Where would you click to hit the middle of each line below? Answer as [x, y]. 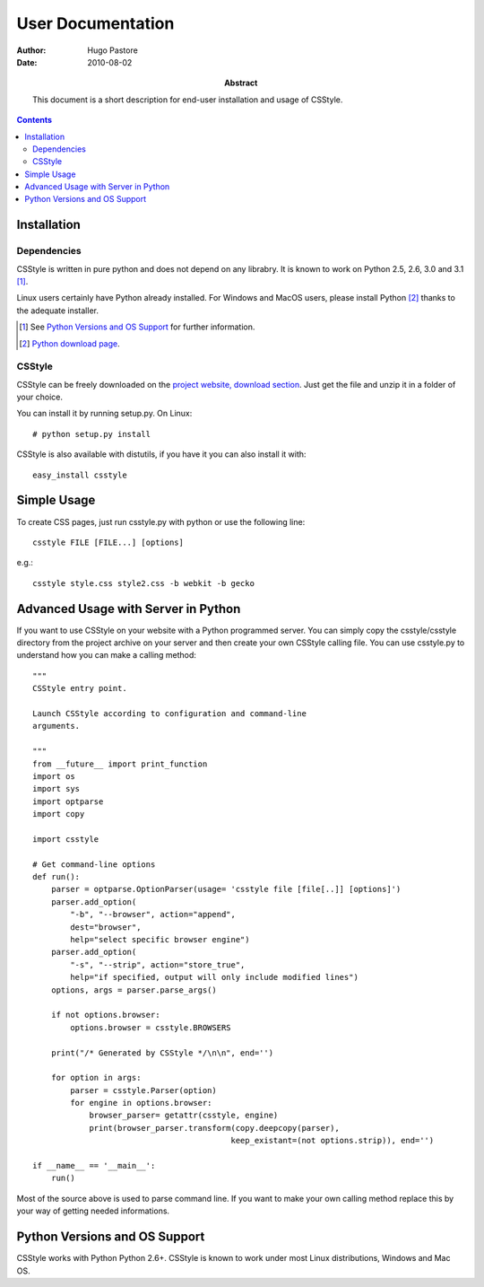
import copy [59, 814]
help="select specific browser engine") [160, 940]
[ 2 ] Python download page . [69, 343]
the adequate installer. [57, 311]
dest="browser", [106, 927]
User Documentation [95, 23]
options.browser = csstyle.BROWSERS [151, 1027]
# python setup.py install [92, 434]
